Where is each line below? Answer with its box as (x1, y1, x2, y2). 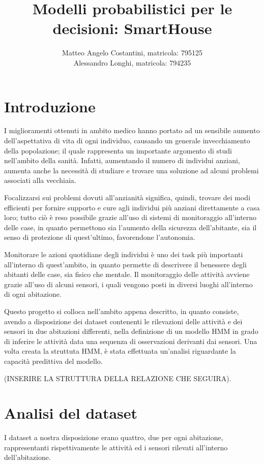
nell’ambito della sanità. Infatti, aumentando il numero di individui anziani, (4, 155, 240, 166)
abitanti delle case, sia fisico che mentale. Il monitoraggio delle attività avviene (4, 269, 250, 280)
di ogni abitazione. (4, 289, 62, 299)
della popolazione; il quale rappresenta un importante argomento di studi (4, 145, 232, 156)
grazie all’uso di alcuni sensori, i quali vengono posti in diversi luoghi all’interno (4, 279, 253, 289)
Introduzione (4, 96, 96, 116)
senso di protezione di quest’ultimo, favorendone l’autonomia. (4, 232, 195, 242)
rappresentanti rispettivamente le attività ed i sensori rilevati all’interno (4, 442, 228, 452)
